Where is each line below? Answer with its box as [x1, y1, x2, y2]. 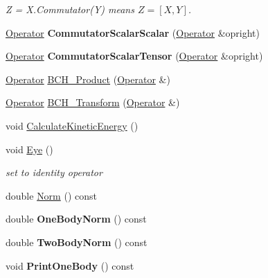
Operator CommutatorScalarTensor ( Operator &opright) [6, 49, 263, 63]
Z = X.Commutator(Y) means [6, 2, 134, 16]
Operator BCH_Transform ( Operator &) [6, 95, 180, 110]
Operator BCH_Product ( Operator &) [6, 71, 170, 86]
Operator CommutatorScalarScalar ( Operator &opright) [6, 25, 260, 40]
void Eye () [6, 141, 53, 156]
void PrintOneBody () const [6, 258, 134, 272]
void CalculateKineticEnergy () [6, 118, 139, 132]
